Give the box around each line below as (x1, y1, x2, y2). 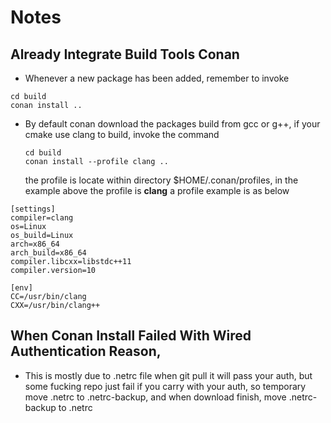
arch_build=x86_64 (10, 248, 87, 258)
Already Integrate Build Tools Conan (10, 46, 240, 63)
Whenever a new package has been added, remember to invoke (24, 72, 290, 84)
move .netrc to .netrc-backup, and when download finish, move (24, 391, 287, 403)
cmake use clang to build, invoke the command (24, 129, 220, 140)
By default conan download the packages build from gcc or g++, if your (24, 118, 321, 130)
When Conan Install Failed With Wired (10, 327, 252, 345)
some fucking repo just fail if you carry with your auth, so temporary (24, 380, 307, 392)
